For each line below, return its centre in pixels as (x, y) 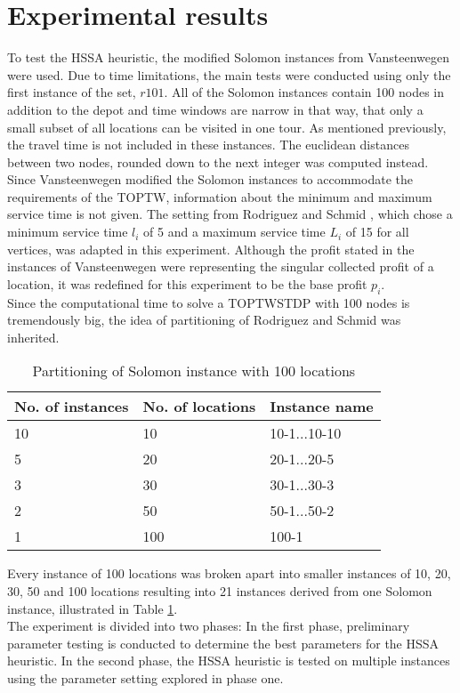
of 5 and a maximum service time (234, 232)
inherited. (33, 337)
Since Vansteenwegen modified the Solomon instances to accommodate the (210, 179)
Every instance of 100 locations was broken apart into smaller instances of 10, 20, (229, 573)
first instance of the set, (72, 92)
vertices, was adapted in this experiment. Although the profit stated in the (211, 249)
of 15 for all (377, 232)
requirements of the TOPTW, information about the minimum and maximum (220, 196)
